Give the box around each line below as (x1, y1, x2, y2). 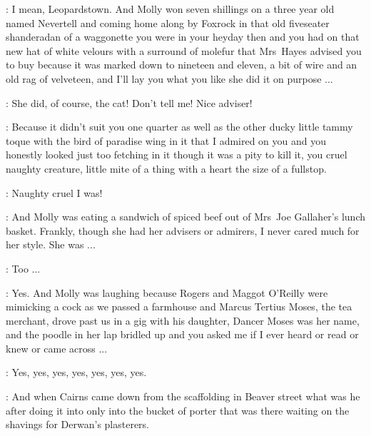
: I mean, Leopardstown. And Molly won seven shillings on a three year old (6, 1, 335, 16)
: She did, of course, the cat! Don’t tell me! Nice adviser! (6, 95, 253, 110)
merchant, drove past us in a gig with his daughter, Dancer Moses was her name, (6, 313, 360, 328)
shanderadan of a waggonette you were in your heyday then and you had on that (6, 29, 360, 44)
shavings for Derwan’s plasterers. (6, 417, 150, 432)
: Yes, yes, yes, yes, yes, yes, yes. (6, 365, 147, 380)
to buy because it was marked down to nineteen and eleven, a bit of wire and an (6, 57, 357, 72)
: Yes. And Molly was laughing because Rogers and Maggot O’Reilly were (6, 285, 328, 300)
